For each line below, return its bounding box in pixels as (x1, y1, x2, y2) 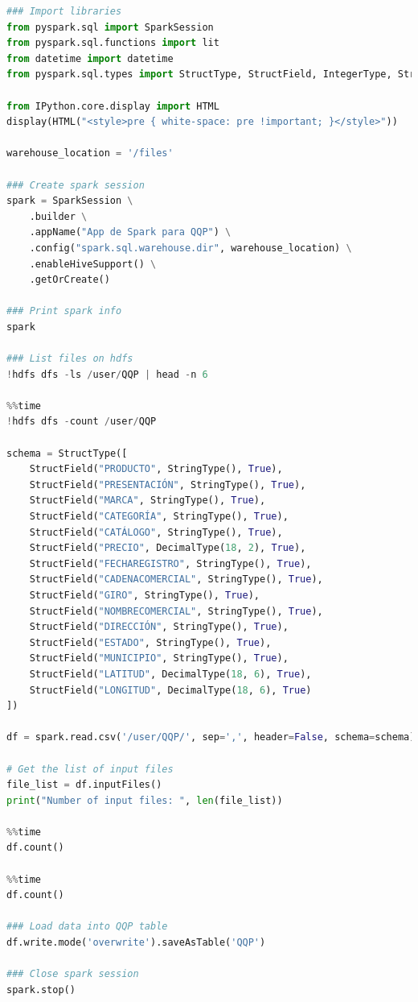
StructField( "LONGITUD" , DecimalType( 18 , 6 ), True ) (29, 684, 312, 696)
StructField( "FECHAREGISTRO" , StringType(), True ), (29, 557, 312, 569)
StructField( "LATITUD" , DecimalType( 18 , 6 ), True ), (29, 668, 312, 680)
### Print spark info (6, 305, 122, 317)
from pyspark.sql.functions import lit (6, 37, 219, 49)
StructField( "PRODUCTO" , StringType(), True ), (29, 463, 283, 475)
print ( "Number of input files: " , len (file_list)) (6, 794, 283, 806)
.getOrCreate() (29, 274, 110, 286)
